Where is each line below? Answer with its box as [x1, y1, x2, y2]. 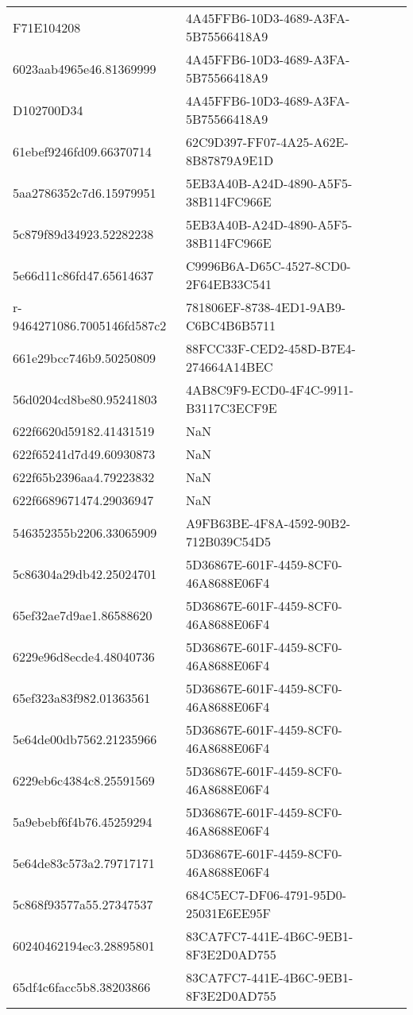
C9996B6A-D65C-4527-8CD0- [185, 257, 351, 275]
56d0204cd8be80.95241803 [13, 389, 157, 408]
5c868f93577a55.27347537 [13, 894, 153, 913]
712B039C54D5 [185, 532, 271, 550]
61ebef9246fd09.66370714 [13, 141, 152, 160]
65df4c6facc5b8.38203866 [13, 977, 151, 996]
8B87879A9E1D [185, 151, 274, 169]
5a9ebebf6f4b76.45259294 [13, 812, 152, 831]
